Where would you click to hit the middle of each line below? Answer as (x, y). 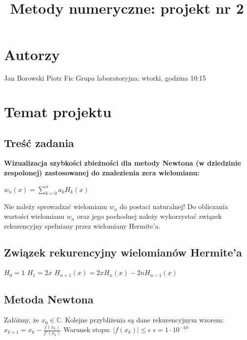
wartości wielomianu (34, 216)
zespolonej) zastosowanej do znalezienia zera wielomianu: (102, 173)
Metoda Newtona (49, 299)
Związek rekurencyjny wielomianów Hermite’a (123, 252)
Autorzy (32, 54)
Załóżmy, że (21, 320)
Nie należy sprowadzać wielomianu (56, 206)
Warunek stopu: (87, 329)
